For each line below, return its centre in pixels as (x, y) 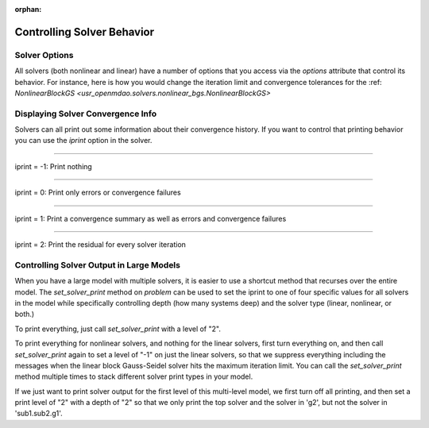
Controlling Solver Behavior (85, 32)
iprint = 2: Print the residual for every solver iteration (100, 245)
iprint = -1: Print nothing (54, 166)
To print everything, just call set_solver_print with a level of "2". (118, 329)
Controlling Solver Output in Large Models (97, 264)
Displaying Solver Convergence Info (86, 114)
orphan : (28, 9)
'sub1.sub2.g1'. (39, 414)
